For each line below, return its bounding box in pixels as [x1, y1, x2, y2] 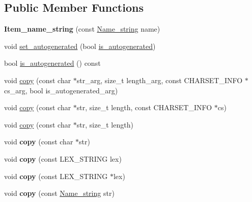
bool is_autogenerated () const [4, 58, 101, 68]
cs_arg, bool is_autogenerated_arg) [4, 85, 118, 95]
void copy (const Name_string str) [4, 188, 115, 198]
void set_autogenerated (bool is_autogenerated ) [4, 40, 156, 51]
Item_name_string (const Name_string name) [4, 23, 160, 34]
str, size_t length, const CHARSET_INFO [76, 102, 212, 113]
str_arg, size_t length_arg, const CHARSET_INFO [76, 74, 243, 85]
